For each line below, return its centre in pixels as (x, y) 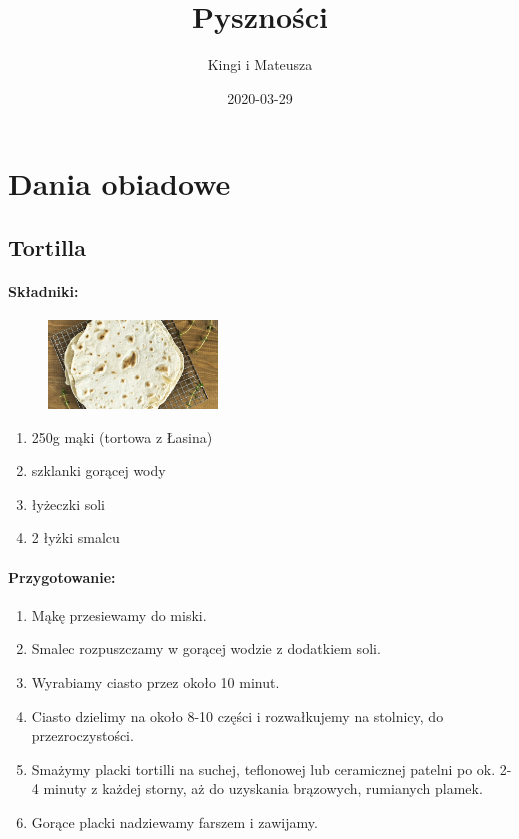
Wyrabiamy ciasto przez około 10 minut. (155, 682)
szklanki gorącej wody (98, 470)
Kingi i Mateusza (260, 64)
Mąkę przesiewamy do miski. (119, 614)
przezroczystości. (82, 735)
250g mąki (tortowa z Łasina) (122, 436)
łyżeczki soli (68, 503)
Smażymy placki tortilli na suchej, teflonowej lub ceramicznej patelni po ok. (263, 768)
